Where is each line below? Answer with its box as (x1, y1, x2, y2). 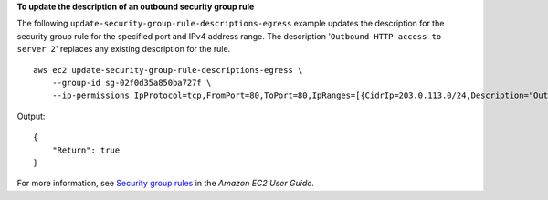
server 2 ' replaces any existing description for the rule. (16, 44, 231, 55)
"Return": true (51, 144, 121, 155)
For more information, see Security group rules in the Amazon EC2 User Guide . (16, 178, 315, 189)
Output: (16, 111, 46, 121)
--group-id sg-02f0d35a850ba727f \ (51, 78, 212, 88)
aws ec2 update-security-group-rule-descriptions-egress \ (33, 65, 303, 75)
